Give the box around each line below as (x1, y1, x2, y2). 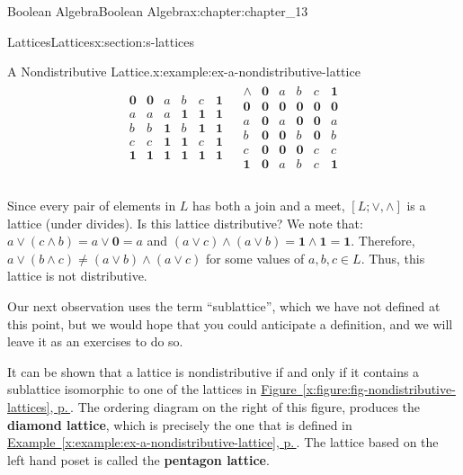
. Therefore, (351, 231, 415, 250)
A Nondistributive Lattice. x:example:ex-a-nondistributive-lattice (7, 62, 361, 81)
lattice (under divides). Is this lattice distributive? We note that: (7, 213, 363, 232)
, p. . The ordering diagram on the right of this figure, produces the (49, 398, 421, 416)
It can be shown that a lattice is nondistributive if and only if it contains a (7, 362, 420, 381)
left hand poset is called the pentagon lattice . (7, 450, 270, 469)
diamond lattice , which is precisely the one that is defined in (7, 415, 352, 434)
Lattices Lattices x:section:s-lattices (7, 31, 195, 50)
